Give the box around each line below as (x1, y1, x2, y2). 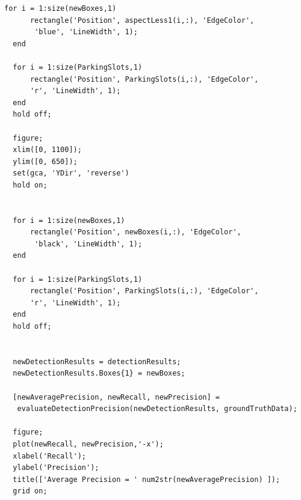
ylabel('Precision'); (13, 463, 99, 472)
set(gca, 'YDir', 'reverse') (13, 169, 129, 178)
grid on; (13, 487, 48, 496)
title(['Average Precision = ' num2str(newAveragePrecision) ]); (13, 475, 281, 484)
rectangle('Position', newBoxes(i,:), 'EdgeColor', (29, 228, 241, 237)
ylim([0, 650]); (13, 157, 78, 166)
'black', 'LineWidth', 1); (34, 239, 143, 248)
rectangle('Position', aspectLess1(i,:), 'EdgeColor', (29, 16, 255, 25)
